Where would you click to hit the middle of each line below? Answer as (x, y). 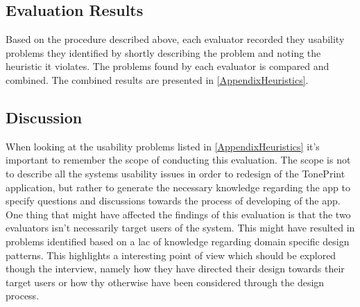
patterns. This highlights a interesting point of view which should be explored (171, 255)
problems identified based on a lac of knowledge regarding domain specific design (178, 241)
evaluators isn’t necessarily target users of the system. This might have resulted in (180, 228)
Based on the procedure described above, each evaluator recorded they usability (175, 39)
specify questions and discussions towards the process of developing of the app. (173, 201)
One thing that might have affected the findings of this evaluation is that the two (178, 214)
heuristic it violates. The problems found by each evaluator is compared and (168, 66)
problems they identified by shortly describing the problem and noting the (163, 52)
